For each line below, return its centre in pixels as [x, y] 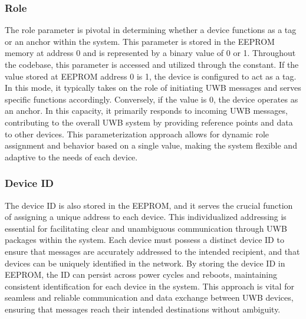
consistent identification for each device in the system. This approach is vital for [149, 286]
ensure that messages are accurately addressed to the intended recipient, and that [152, 251]
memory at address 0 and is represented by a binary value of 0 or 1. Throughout [150, 53]
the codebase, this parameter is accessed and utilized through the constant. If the [152, 64]
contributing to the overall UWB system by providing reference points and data [149, 122]
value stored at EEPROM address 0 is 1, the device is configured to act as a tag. [151, 76]
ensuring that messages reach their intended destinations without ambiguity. [143, 309]
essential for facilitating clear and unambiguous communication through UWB [146, 228]
